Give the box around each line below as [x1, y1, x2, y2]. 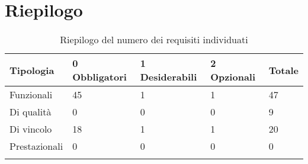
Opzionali [210, 70, 256, 84]
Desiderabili [140, 70, 197, 84]
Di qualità [9, 105, 52, 119]
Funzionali [9, 88, 53, 102]
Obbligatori [72, 70, 127, 84]
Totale [268, 63, 299, 77]
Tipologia [9, 63, 54, 77]
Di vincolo [9, 122, 52, 136]
